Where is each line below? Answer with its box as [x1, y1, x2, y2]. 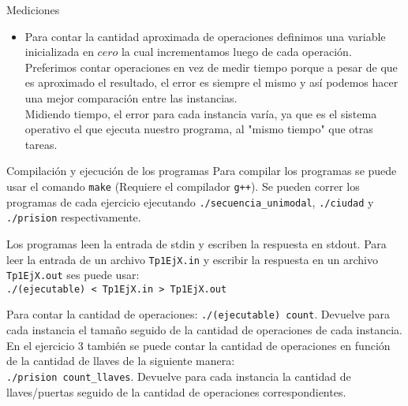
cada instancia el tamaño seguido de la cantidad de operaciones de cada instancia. [6, 322, 402, 338]
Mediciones [6, 2, 60, 17]
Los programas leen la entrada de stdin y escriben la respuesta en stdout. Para [6, 235, 387, 251]
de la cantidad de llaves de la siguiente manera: [6, 352, 235, 369]
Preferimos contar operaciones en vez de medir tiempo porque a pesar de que [24, 58, 398, 75]
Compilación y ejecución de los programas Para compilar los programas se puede [6, 162, 397, 179]
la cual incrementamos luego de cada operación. [121, 43, 352, 60]
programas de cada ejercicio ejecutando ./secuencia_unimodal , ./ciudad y [6, 193, 374, 210]
